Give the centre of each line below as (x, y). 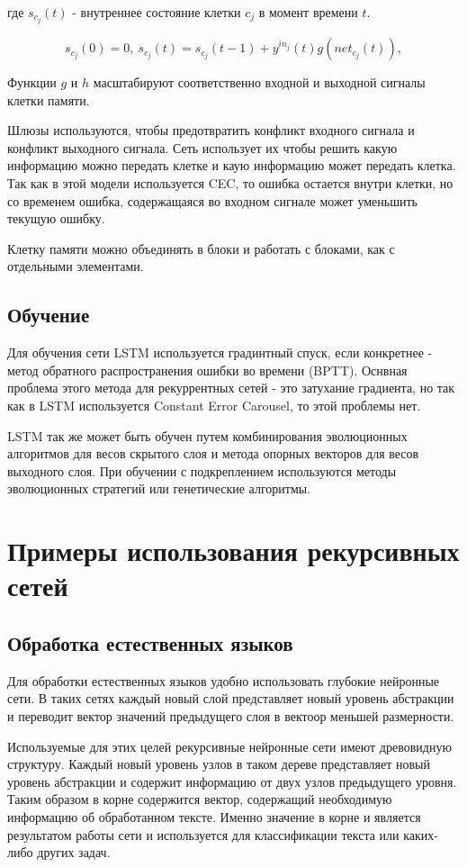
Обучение (49, 315)
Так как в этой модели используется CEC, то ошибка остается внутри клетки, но (230, 183)
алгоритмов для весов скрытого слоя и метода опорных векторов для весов (213, 453)
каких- (421, 834)
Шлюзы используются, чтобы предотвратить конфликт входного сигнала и (211, 130)
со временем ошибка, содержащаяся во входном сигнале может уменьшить (212, 200)
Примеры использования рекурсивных (233, 551)
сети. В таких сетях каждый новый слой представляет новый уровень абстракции (231, 698)
